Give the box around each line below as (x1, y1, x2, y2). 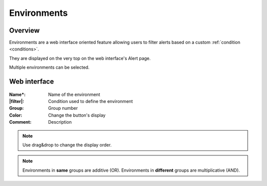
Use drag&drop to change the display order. (22, 141, 112, 148)
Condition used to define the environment (48, 98, 133, 104)
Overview (9, 26, 40, 35)
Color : (9, 112, 22, 118)
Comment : (9, 119, 32, 125)
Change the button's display (48, 112, 106, 118)
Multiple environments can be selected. (9, 64, 90, 70)
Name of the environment (48, 92, 100, 97)
